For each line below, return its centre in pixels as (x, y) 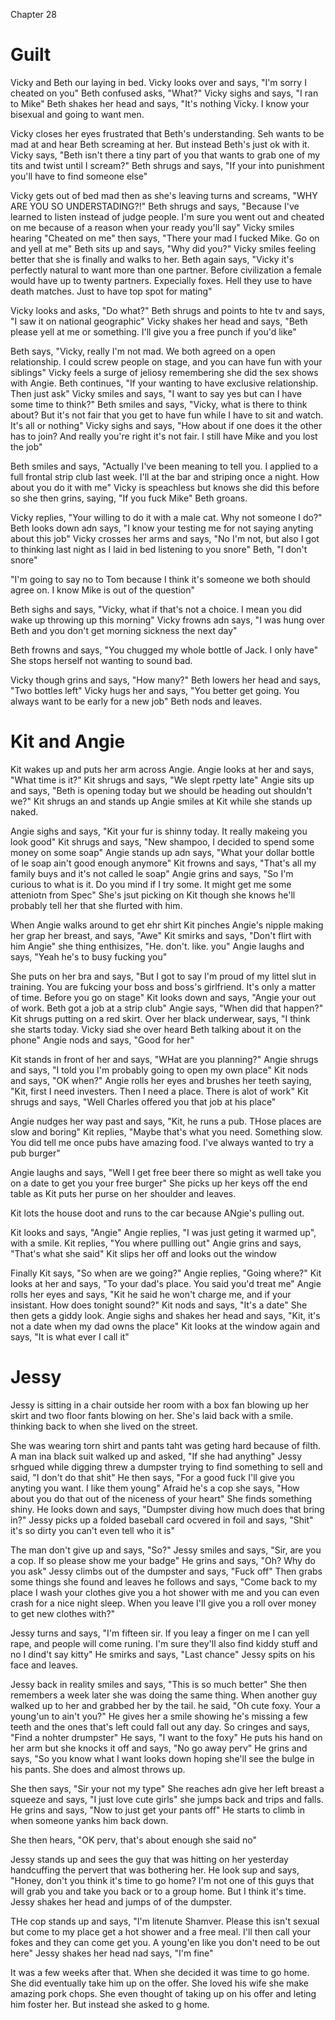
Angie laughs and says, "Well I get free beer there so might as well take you (166, 1172)
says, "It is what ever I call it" (70, 1336)
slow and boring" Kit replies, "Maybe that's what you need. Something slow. (166, 1131)
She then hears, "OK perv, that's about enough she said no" (133, 1840)
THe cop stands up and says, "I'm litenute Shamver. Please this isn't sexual (165, 1921)
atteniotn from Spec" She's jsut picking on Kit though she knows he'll (153, 895)
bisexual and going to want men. (77, 114)
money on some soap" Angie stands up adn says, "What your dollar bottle (162, 852)
